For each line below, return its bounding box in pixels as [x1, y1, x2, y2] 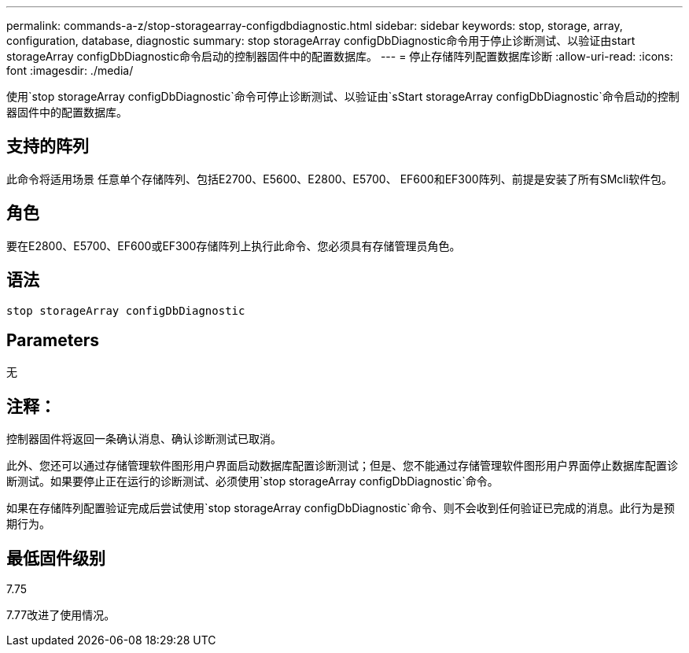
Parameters [6, 330, 99, 350]
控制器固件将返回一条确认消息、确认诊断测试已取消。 [6, 432, 282, 446]
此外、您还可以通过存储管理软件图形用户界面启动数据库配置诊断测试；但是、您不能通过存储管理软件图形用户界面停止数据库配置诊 [6, 459, 678, 473]
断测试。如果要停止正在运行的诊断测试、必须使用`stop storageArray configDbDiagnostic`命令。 [6, 474, 499, 489]
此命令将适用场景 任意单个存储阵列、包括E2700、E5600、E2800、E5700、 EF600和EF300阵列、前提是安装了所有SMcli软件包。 [6, 172, 673, 186]
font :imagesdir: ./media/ [6, 64, 134, 77]
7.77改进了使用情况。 [6, 608, 116, 622]
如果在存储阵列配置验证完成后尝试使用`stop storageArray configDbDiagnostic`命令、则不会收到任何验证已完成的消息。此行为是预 [6, 501, 675, 515]
